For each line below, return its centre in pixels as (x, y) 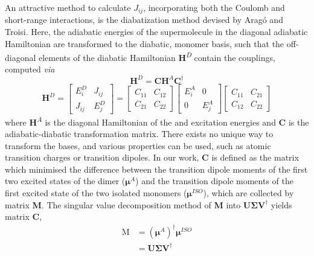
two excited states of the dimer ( (65, 181)
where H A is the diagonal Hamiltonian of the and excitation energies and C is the (157, 121)
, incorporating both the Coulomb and (214, 7)
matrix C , (24, 216)
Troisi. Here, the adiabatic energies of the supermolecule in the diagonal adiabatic (156, 32)
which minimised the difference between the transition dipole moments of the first (156, 169)
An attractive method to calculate (68, 7)
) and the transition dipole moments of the (214, 181)
